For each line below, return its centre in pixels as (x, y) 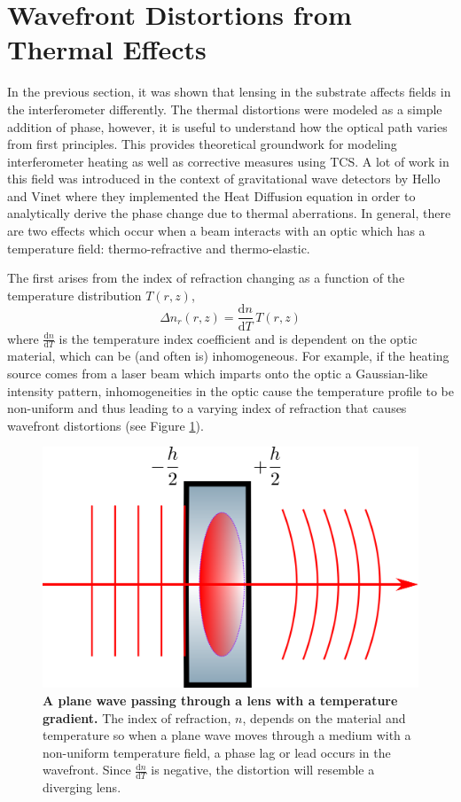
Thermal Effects (107, 49)
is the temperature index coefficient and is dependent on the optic (238, 338)
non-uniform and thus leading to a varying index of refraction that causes (207, 408)
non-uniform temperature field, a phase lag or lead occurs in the (217, 752)
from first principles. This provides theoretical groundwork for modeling (202, 144)
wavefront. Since (87, 770)
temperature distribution (74, 295)
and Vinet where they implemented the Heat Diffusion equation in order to (211, 195)
